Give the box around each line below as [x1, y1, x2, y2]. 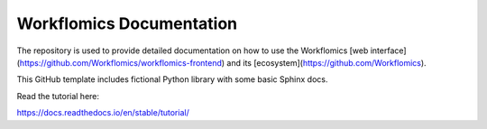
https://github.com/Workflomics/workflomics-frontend [19, 57, 223, 68]
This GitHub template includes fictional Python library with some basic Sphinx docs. [16, 74, 328, 85]
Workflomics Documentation [16, 14, 238, 33]
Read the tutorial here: [16, 90, 99, 101]
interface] [370, 45, 407, 56]
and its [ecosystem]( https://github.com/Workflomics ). [226, 57, 427, 68]
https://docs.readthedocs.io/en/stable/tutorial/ [16, 107, 189, 118]
